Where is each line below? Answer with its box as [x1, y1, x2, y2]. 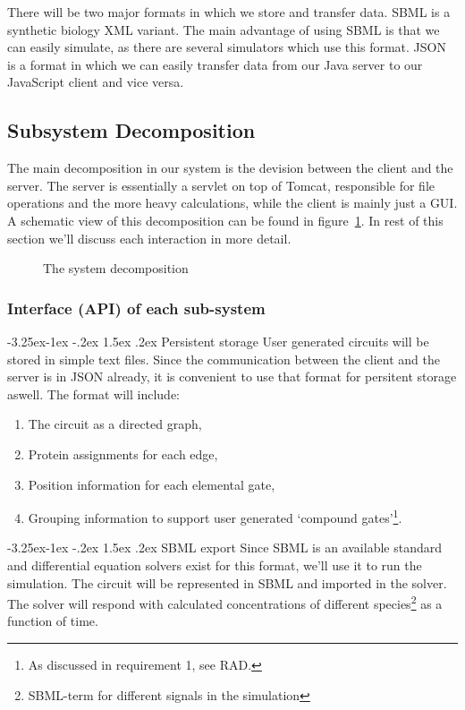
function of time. [7, 612, 98, 630]
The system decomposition [43, 259, 189, 278]
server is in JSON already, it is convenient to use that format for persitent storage [7, 367, 457, 386]
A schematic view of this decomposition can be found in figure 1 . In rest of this [7, 210, 444, 229]
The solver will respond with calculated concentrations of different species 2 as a [7, 592, 443, 612]
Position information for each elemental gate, [28, 475, 275, 493]
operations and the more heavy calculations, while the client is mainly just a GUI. [7, 193, 458, 212]
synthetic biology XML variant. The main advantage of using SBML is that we [7, 20, 440, 38]
